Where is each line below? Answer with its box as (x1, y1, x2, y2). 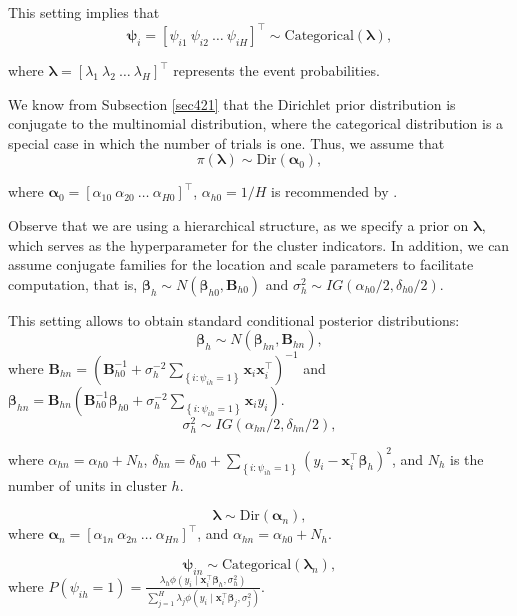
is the (450, 448, 484, 469)
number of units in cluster (8, 474, 167, 495)
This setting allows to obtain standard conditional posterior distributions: (8, 309, 460, 330)
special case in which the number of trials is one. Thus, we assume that (8, 132, 445, 153)
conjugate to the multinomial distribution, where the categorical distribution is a (8, 113, 504, 134)
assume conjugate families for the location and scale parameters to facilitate (8, 254, 474, 275)
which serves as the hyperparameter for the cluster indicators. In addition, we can (8, 234, 510, 255)
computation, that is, (8, 273, 138, 294)
